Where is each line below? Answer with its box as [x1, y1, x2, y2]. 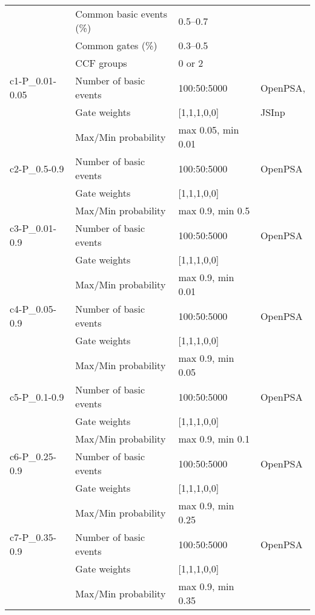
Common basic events [75, 7, 168, 21]
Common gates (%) [75, 38, 157, 52]
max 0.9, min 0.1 [178, 432, 250, 446]
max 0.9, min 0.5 [178, 203, 250, 217]
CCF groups [75, 56, 127, 70]
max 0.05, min [178, 123, 239, 137]
